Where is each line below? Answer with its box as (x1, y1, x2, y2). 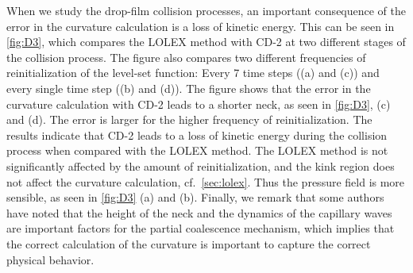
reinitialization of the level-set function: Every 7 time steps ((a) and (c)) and (6, 64, 380, 81)
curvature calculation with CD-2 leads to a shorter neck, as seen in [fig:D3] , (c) (6, 95, 391, 112)
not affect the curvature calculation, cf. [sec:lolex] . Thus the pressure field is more (6, 173, 405, 190)
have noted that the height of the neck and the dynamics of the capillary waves (6, 204, 392, 221)
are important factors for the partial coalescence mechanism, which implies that (6, 220, 395, 236)
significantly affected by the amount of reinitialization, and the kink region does (6, 157, 395, 174)
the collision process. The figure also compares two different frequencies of (6, 48, 366, 65)
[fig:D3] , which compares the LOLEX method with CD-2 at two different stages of (6, 33, 406, 50)
